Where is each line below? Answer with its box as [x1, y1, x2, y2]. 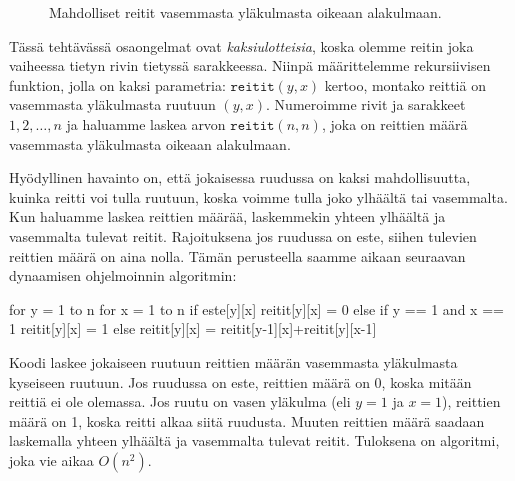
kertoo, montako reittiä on [324, 74, 486, 95]
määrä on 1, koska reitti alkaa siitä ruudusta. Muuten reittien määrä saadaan [9, 410, 485, 431]
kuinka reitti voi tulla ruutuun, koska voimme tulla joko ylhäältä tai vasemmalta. [9, 186, 508, 207]
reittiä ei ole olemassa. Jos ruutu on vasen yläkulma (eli [9, 391, 351, 412]
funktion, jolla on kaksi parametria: [9, 74, 226, 95]
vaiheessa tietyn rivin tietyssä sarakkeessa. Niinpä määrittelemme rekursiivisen [9, 55, 491, 76]
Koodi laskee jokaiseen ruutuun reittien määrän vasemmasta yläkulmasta [9, 351, 458, 372]
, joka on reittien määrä [321, 113, 468, 134]
